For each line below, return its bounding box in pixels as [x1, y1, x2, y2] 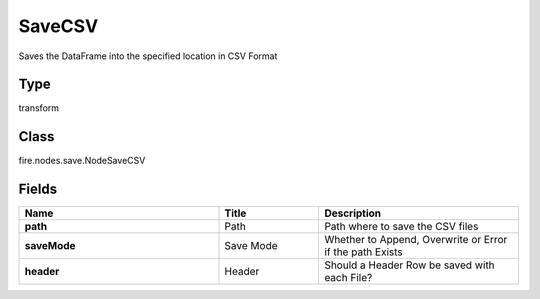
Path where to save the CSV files [324, 220, 479, 234]
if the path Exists [324, 245, 404, 259]
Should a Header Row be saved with [324, 258, 495, 272]
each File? [324, 271, 373, 285]
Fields [18, 181, 58, 198]
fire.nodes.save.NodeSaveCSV [18, 155, 146, 167]
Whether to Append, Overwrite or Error [324, 233, 508, 247]
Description [324, 206, 382, 220]
